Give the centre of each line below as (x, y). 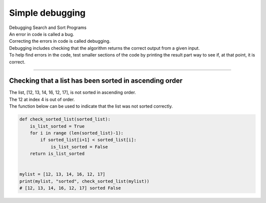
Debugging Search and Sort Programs (48, 28)
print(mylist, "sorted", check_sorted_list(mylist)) (84, 181)
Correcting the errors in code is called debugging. (60, 41)
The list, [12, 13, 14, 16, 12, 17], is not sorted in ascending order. (73, 92)
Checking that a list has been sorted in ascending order (96, 81)
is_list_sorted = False (79, 147)
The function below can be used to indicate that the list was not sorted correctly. (91, 106)
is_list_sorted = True (57, 126)
